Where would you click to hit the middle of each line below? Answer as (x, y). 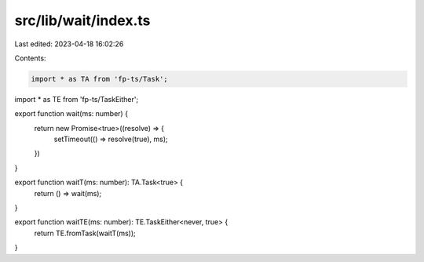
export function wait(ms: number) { (71, 114)
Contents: (30, 58)
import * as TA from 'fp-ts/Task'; (99, 79)
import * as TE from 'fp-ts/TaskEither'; (77, 99)
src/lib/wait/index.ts (82, 20)
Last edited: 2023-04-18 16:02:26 (69, 44)
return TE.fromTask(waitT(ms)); (85, 233)
